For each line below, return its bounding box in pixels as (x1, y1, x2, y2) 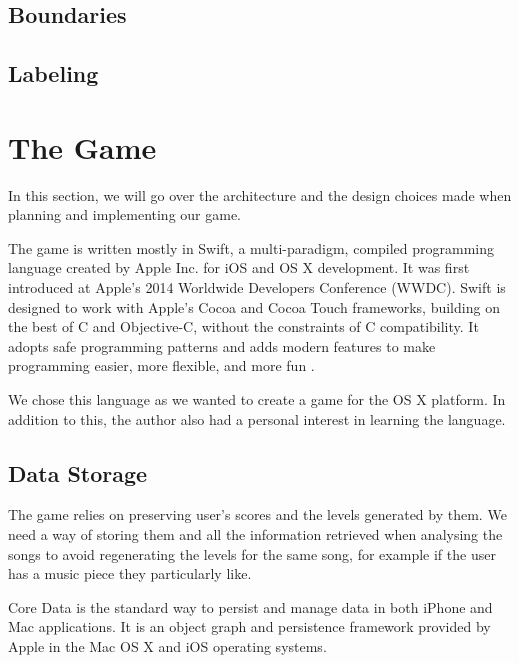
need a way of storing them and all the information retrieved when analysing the (8, 524, 503, 545)
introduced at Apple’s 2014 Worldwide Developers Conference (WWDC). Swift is (8, 277, 506, 298)
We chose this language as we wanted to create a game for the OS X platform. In (8, 389, 506, 410)
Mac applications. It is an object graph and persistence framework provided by (8, 616, 491, 637)
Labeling (8, 58, 99, 89)
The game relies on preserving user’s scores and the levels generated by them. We (8, 504, 507, 525)
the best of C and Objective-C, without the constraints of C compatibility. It (8, 316, 479, 337)
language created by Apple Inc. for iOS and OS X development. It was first (8, 257, 470, 278)
